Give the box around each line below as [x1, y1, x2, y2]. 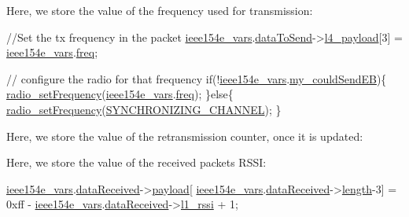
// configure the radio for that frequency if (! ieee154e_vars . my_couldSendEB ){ [6, 70, 387, 86]
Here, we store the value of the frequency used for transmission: [6, 2, 313, 18]
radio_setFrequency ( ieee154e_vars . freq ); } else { [6, 86, 234, 102]
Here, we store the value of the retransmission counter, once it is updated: [6, 127, 363, 144]
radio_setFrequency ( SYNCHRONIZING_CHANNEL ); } [6, 101, 282, 117]
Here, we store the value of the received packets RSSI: [6, 154, 267, 171]
